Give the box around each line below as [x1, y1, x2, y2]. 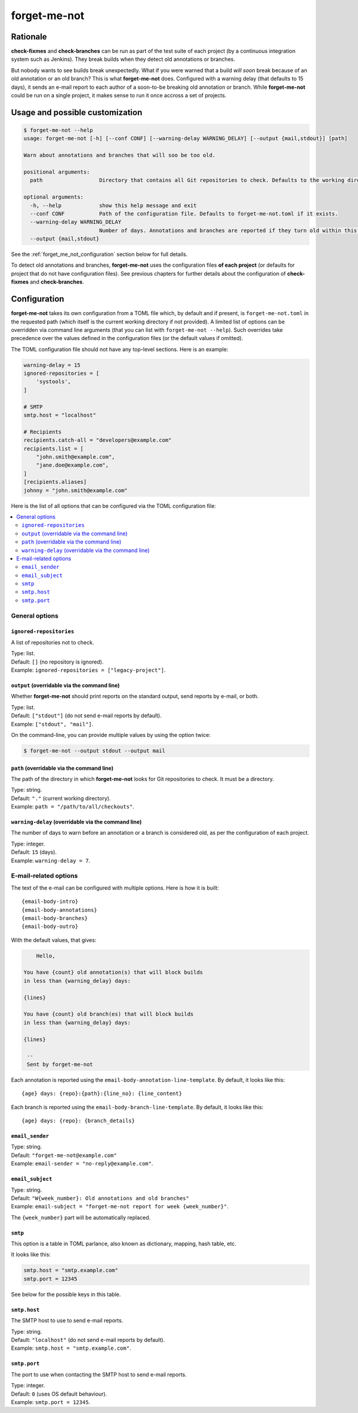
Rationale [11, 32, 47, 42]
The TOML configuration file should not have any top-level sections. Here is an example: [11, 345, 229, 353]
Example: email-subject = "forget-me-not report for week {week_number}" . [11, 1203, 229, 1210]
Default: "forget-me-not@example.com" [11, 1152, 118, 1159]
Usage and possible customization [11, 107, 143, 118]
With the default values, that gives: [11, 936, 97, 943]
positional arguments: [23, 168, 90, 175]
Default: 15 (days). [11, 849, 57, 856]
